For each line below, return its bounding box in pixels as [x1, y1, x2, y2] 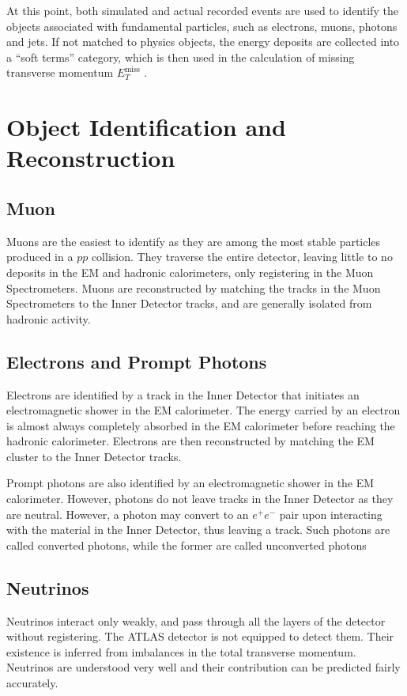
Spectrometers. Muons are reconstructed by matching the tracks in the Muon [6, 279, 381, 296]
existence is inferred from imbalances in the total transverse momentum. [6, 643, 356, 660]
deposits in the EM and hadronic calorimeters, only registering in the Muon [6, 263, 374, 280]
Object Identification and [6, 111, 286, 143]
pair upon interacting [279, 505, 383, 522]
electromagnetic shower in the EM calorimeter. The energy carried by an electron [6, 402, 401, 418]
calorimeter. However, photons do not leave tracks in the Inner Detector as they [6, 490, 394, 507]
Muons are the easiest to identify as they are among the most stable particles [6, 233, 381, 249]
